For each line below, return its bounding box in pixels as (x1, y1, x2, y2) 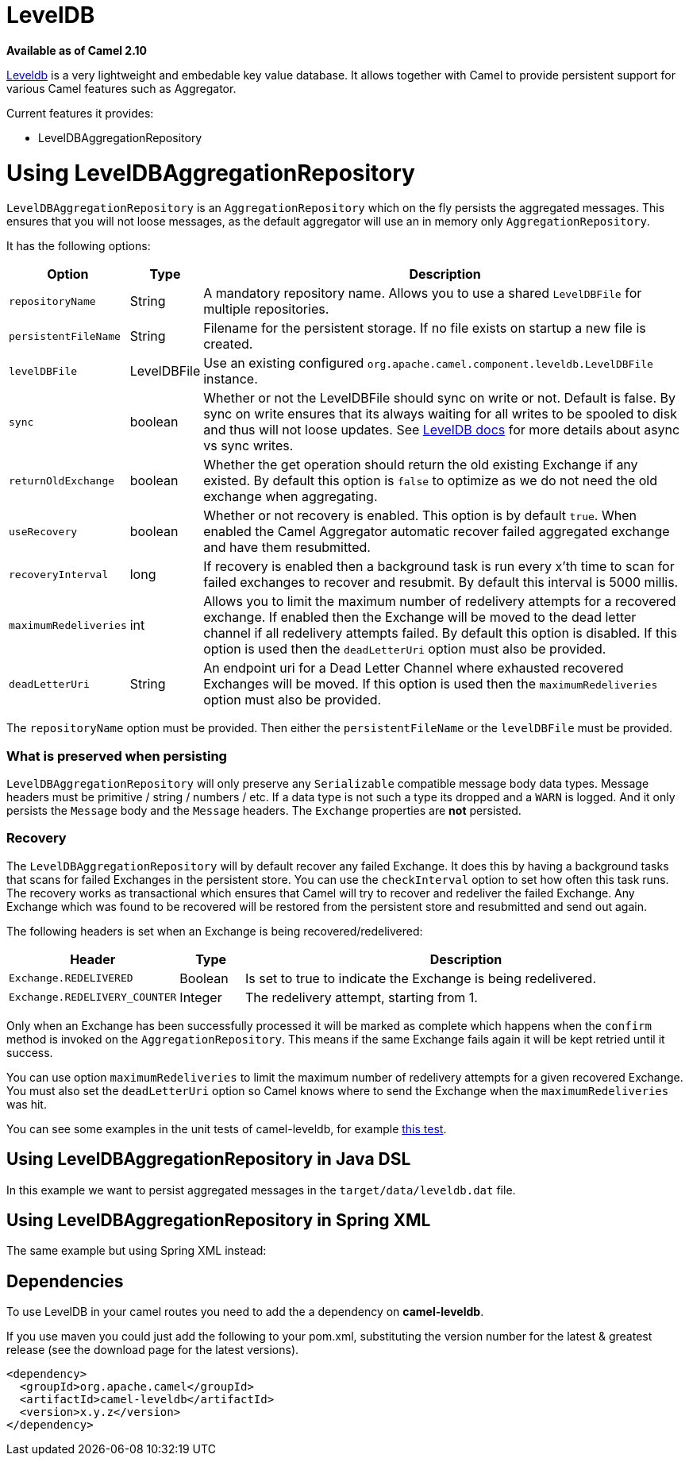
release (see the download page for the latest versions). (6, 1343, 299, 1357)
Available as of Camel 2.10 (6, 43, 148, 57)
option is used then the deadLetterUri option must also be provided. (203, 641, 606, 658)
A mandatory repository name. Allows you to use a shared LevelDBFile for (203, 285, 642, 302)
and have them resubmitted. (203, 539, 371, 556)
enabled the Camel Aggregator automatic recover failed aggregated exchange (203, 523, 670, 540)
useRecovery (9, 525, 78, 538)
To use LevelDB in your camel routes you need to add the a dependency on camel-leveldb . (6, 1305, 484, 1319)
